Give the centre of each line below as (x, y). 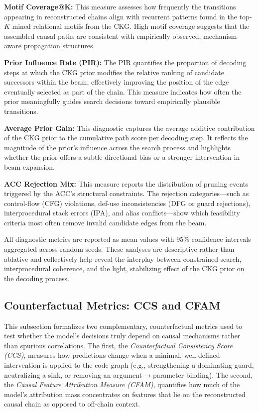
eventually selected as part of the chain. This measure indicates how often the (123, 91)
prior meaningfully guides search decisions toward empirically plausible (112, 101)
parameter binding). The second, (202, 374)
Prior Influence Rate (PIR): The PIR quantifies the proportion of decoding (125, 62)
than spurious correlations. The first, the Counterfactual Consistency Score (119, 345)
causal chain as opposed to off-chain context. (72, 404)
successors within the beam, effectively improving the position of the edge (117, 82)
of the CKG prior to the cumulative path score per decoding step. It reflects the (126, 138)
